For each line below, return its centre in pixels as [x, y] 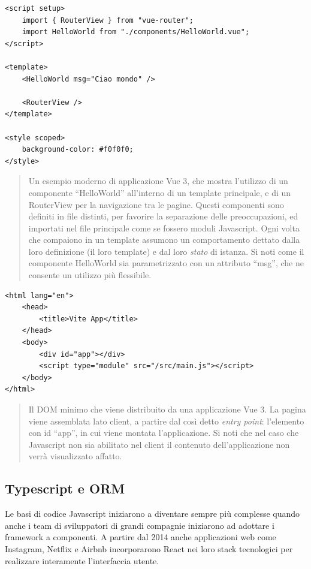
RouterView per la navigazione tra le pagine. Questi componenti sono [156, 204]
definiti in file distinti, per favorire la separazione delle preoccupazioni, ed [163, 216]
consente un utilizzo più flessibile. [90, 275]
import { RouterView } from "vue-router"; [108, 20]
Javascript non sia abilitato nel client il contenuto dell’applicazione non [159, 444]
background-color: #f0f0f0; [78, 150]
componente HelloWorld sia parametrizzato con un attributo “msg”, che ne [166, 263]
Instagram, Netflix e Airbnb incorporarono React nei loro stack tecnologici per [149, 548]
